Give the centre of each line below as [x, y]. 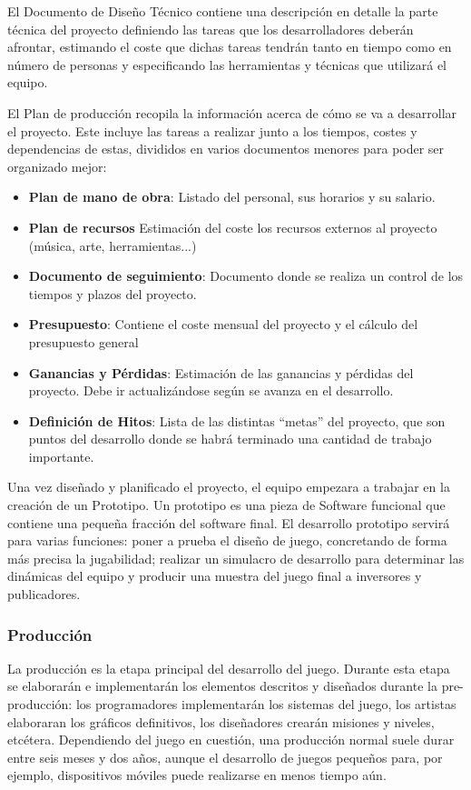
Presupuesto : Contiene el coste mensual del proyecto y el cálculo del [223, 324]
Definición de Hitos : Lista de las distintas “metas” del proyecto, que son [237, 420]
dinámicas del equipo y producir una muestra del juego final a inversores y [215, 576]
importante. [61, 456]
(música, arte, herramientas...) [113, 245]
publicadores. [44, 594]
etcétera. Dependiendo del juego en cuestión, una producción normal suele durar [231, 740]
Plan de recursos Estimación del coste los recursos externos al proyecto [233, 227]
